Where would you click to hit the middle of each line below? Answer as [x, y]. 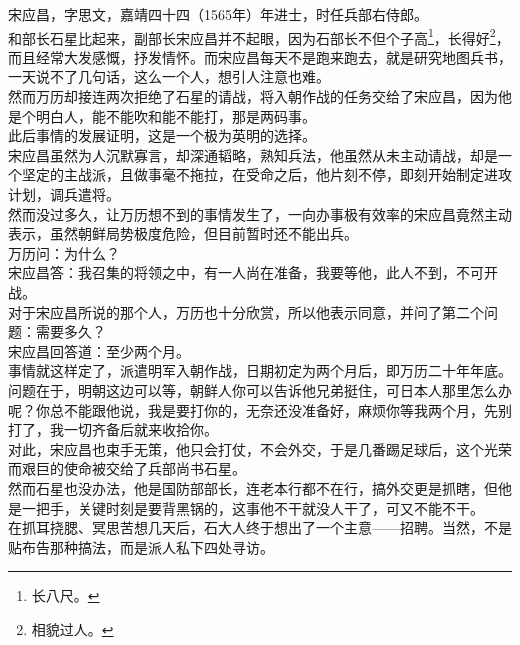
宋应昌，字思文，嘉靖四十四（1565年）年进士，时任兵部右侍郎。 [218, 14]
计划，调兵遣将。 [64, 194]
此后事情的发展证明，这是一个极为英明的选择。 [162, 135]
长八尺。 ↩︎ [65, 595]
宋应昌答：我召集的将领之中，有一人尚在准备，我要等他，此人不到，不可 [246, 272]
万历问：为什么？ [64, 252]
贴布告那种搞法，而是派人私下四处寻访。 [141, 546]
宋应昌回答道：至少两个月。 [99, 350]
